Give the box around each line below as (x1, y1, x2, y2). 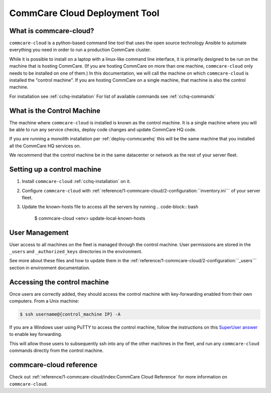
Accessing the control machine (9, 278, 109, 286)
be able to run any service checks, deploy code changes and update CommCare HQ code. (9, 127, 197, 133)
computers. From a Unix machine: (9, 298, 79, 304)
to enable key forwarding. (9, 331, 62, 337)
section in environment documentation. (9, 265, 90, 271)
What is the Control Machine (9, 106, 100, 115)
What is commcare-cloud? (9, 27, 94, 35)
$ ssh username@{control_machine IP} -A (20, 311, 120, 317)
